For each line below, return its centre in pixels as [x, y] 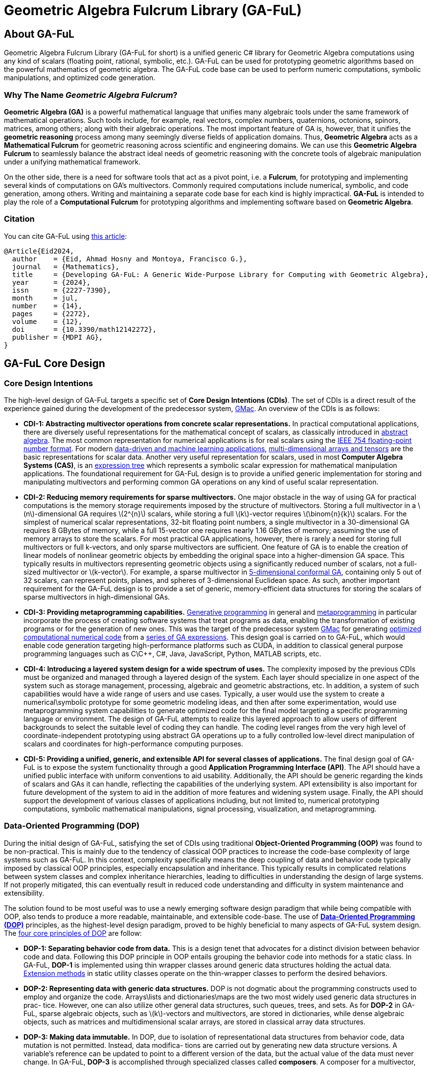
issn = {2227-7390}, [62, 290]
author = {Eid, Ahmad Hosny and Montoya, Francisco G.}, [130, 259]
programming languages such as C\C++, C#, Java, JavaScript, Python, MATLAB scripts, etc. [172, 653]
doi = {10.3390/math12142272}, [84, 329]
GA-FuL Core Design [55, 364]
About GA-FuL [39, 34]
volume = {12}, [47, 321]
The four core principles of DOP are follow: [73, 933]
